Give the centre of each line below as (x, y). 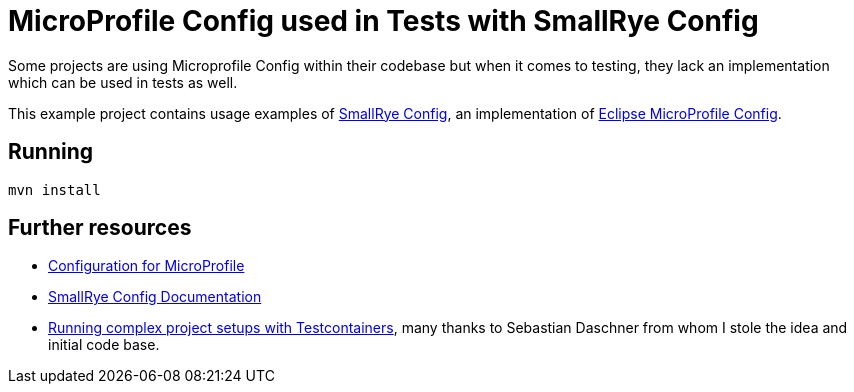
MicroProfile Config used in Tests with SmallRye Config (383, 21)
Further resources (100, 228)
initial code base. (104, 345)
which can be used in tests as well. (123, 82)
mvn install (54, 189)
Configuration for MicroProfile (146, 266)
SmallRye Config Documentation (155, 297)
